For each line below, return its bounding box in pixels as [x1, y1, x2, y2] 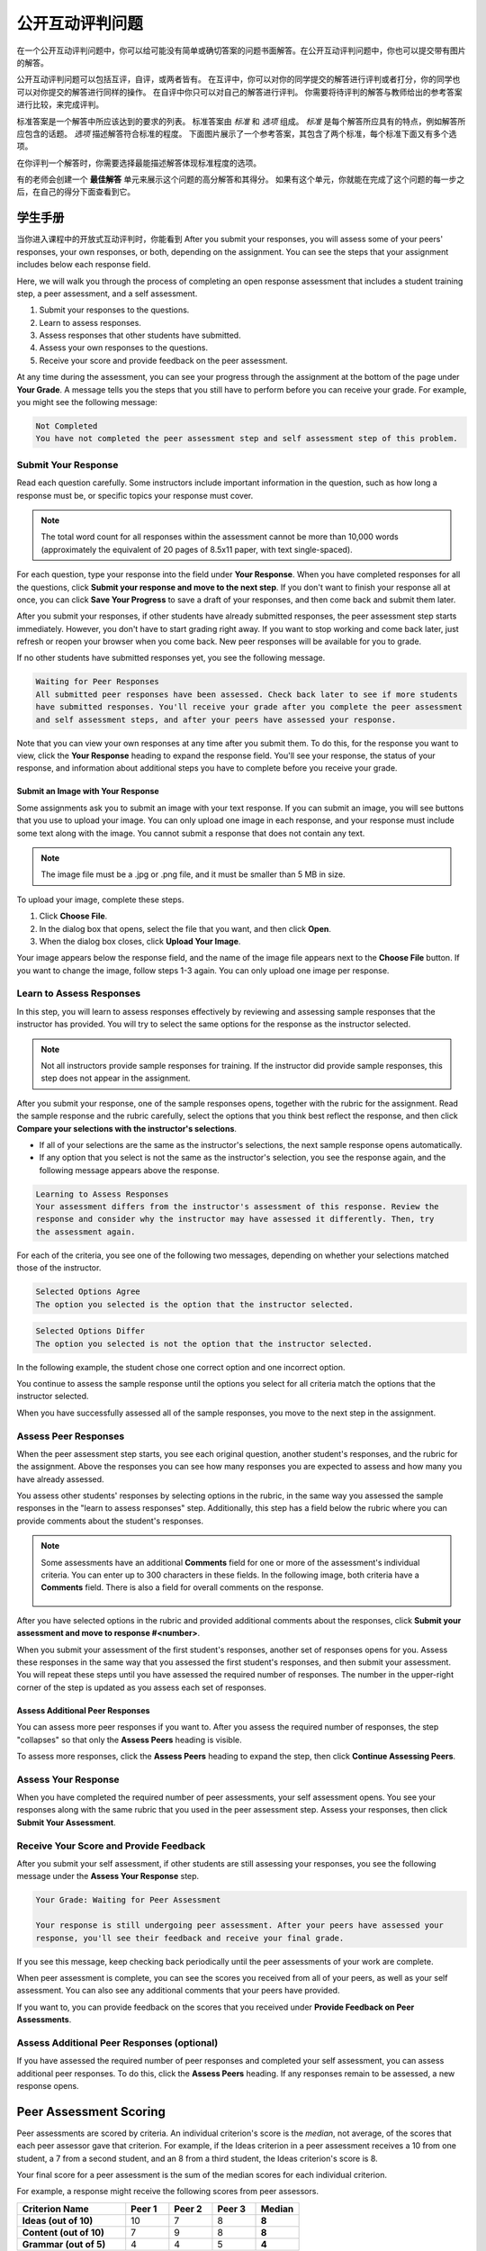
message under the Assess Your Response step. [16, 1871, 200, 1882]
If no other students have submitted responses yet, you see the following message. [16, 653, 326, 664]
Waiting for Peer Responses [35, 676, 159, 687]
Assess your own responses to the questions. [39, 342, 209, 353]
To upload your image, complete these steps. [16, 894, 184, 905]
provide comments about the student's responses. [16, 1515, 204, 1526]
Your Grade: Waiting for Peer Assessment [35, 1895, 221, 1905]
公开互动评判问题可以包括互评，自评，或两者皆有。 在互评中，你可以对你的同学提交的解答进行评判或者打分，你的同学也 [16, 74, 461, 85]
